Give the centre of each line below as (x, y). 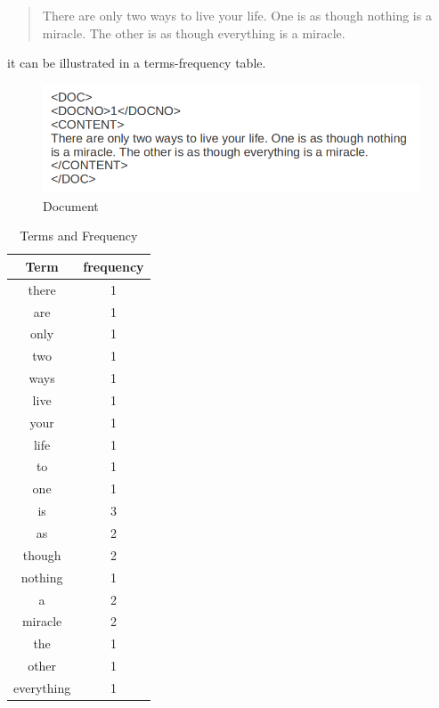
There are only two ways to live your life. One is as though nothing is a (237, 15)
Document (71, 205)
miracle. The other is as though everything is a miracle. (194, 33)
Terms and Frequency (79, 236)
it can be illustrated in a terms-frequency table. (137, 63)
